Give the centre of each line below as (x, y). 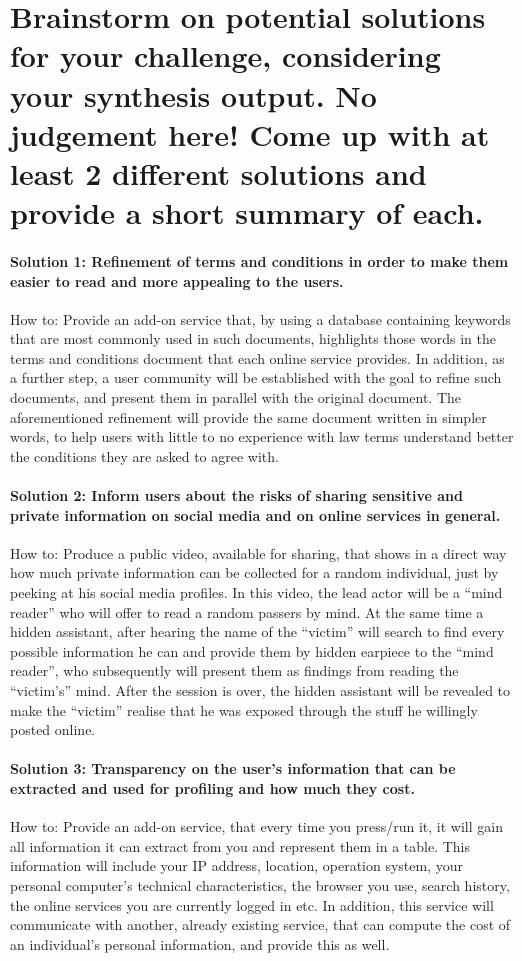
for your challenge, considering (225, 55)
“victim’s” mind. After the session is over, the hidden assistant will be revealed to (260, 690)
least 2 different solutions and (218, 172)
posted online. (53, 729)
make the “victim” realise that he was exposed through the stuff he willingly (244, 709)
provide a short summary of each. (247, 212)
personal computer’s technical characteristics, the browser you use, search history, (260, 884)
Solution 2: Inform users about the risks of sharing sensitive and (236, 495)
